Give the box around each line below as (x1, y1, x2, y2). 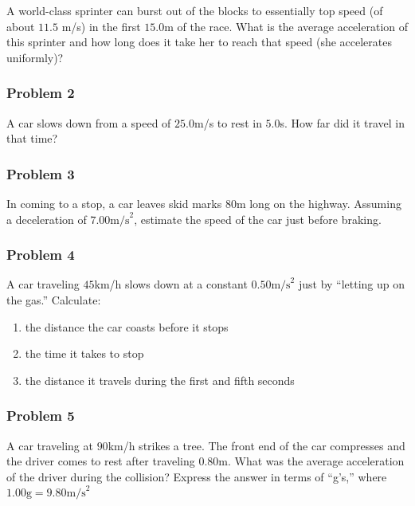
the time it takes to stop (25, 345, 144, 362)
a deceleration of (6, 210, 87, 227)
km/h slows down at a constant (94, 276, 248, 292)
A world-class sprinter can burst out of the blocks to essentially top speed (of (6, 2, 383, 18)
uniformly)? (6, 49, 64, 65)
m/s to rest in (194, 114, 262, 131)
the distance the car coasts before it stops (25, 318, 229, 335)
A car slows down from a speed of (6, 114, 171, 131)
